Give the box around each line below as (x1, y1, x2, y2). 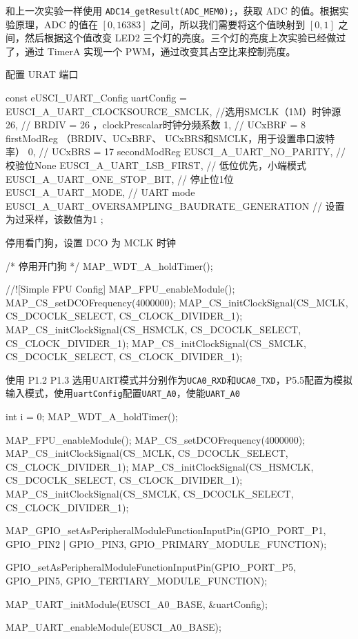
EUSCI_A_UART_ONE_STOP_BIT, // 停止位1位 (6, 171, 234, 186)
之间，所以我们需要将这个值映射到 (150, 17, 306, 31)
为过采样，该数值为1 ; (6, 212, 103, 226)
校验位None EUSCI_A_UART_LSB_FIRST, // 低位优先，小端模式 (6, 158, 306, 172)
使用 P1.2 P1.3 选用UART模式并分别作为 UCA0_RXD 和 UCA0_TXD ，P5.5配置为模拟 (6, 372, 353, 386)
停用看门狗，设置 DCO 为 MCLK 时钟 (6, 235, 176, 249)
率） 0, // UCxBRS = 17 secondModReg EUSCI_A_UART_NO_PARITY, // (6, 144, 346, 159)
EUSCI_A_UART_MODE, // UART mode (6, 185, 195, 199)
